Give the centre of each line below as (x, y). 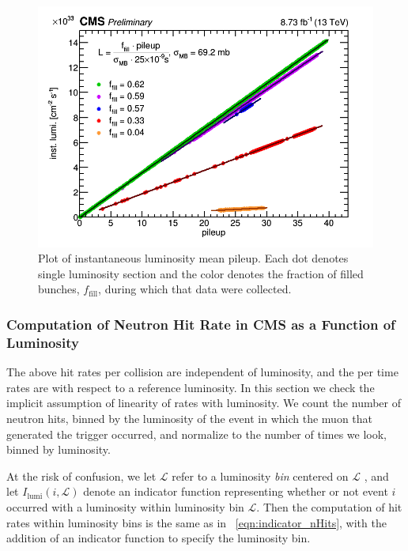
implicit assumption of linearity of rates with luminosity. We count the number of (204, 403)
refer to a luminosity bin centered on (260, 476)
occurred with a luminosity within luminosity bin (125, 506)
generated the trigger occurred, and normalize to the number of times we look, (196, 434)
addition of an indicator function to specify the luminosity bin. (159, 538)
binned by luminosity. (59, 449)
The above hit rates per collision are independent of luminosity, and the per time (202, 372)
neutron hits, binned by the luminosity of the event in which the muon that (190, 418)
